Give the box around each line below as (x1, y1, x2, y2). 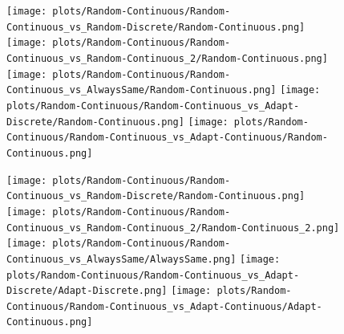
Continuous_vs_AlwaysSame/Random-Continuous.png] (6, 84, 277, 96)
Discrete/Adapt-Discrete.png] (6, 285, 168, 297)
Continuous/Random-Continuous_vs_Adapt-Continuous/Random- (6, 132, 328, 144)
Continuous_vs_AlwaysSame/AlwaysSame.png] (6, 253, 237, 265)
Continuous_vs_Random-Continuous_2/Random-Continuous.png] (6, 52, 328, 64)
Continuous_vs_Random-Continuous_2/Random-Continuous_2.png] (6, 222, 340, 234)
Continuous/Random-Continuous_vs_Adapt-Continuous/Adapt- (6, 300, 322, 312)
